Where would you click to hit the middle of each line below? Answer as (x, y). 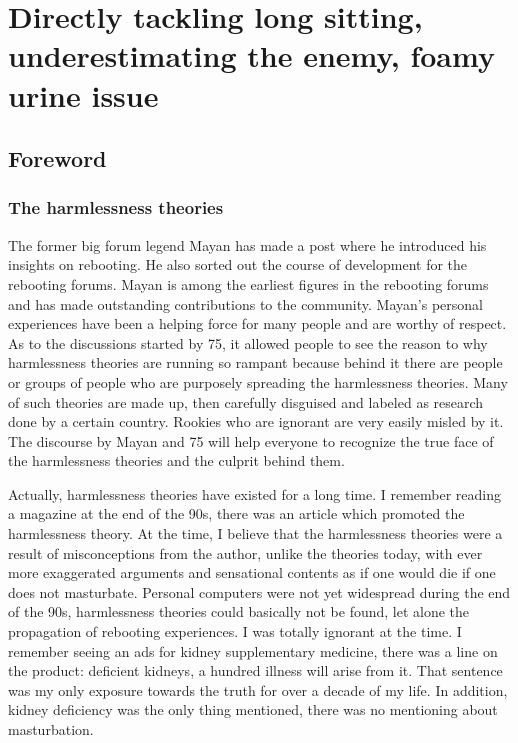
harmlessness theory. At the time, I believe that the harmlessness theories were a (255, 533)
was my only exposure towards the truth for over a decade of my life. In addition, (258, 689)
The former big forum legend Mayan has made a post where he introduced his (247, 244)
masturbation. (51, 729)
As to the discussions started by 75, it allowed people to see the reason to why (248, 342)
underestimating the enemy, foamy (251, 55)
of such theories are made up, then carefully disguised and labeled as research (246, 401)
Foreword (57, 158)
